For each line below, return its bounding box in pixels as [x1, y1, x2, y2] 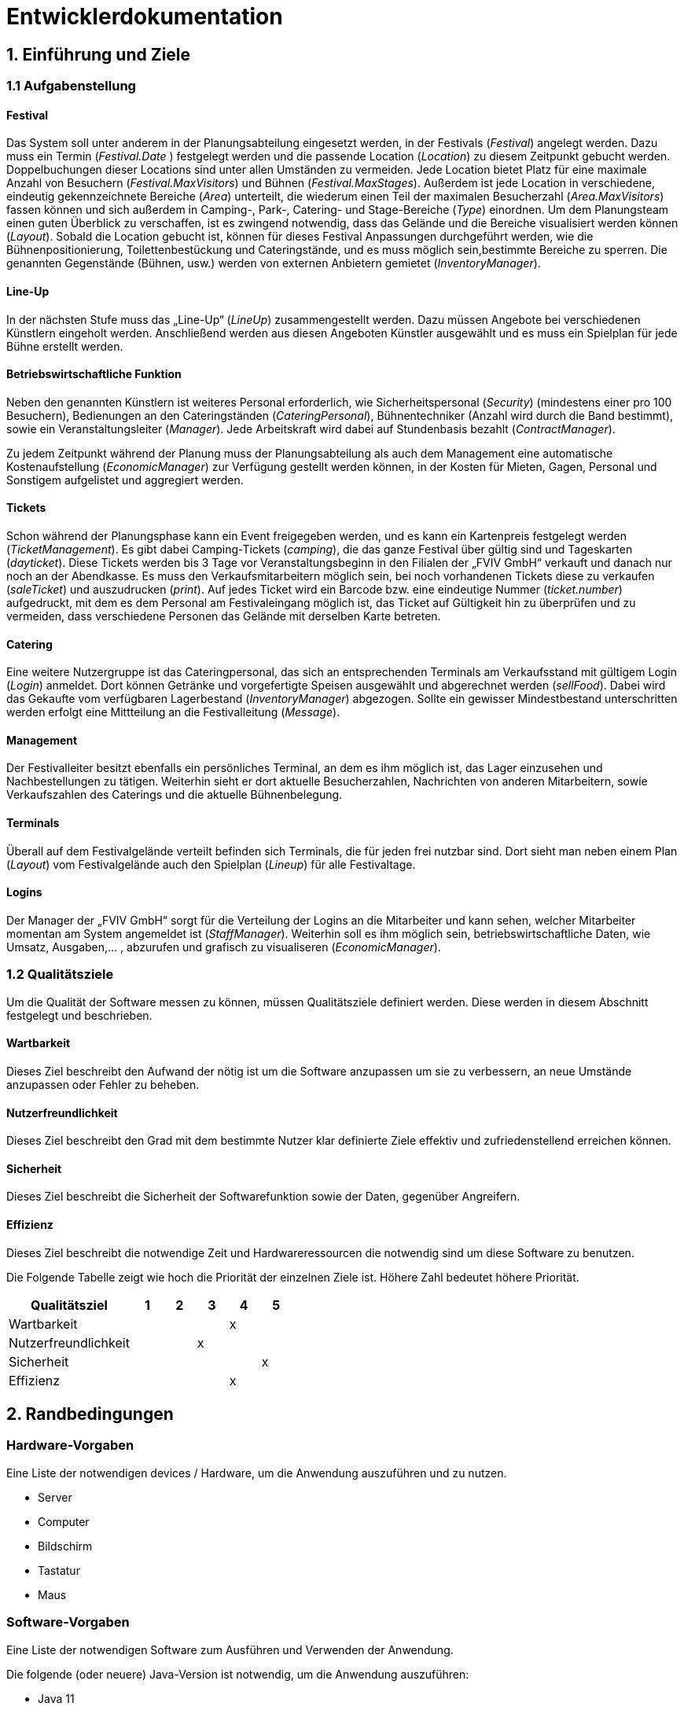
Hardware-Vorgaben [6, 1437, 134, 1454]
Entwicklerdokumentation [6, 3, 283, 30]
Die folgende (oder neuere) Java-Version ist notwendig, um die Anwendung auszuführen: [6, 1667, 469, 1681]
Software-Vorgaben [6, 1614, 130, 1631]
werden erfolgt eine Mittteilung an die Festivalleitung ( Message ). [6, 705, 340, 719]
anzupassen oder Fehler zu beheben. [6, 1077, 200, 1091]
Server [38, 1490, 72, 1504]
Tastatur [38, 1563, 80, 1577]
